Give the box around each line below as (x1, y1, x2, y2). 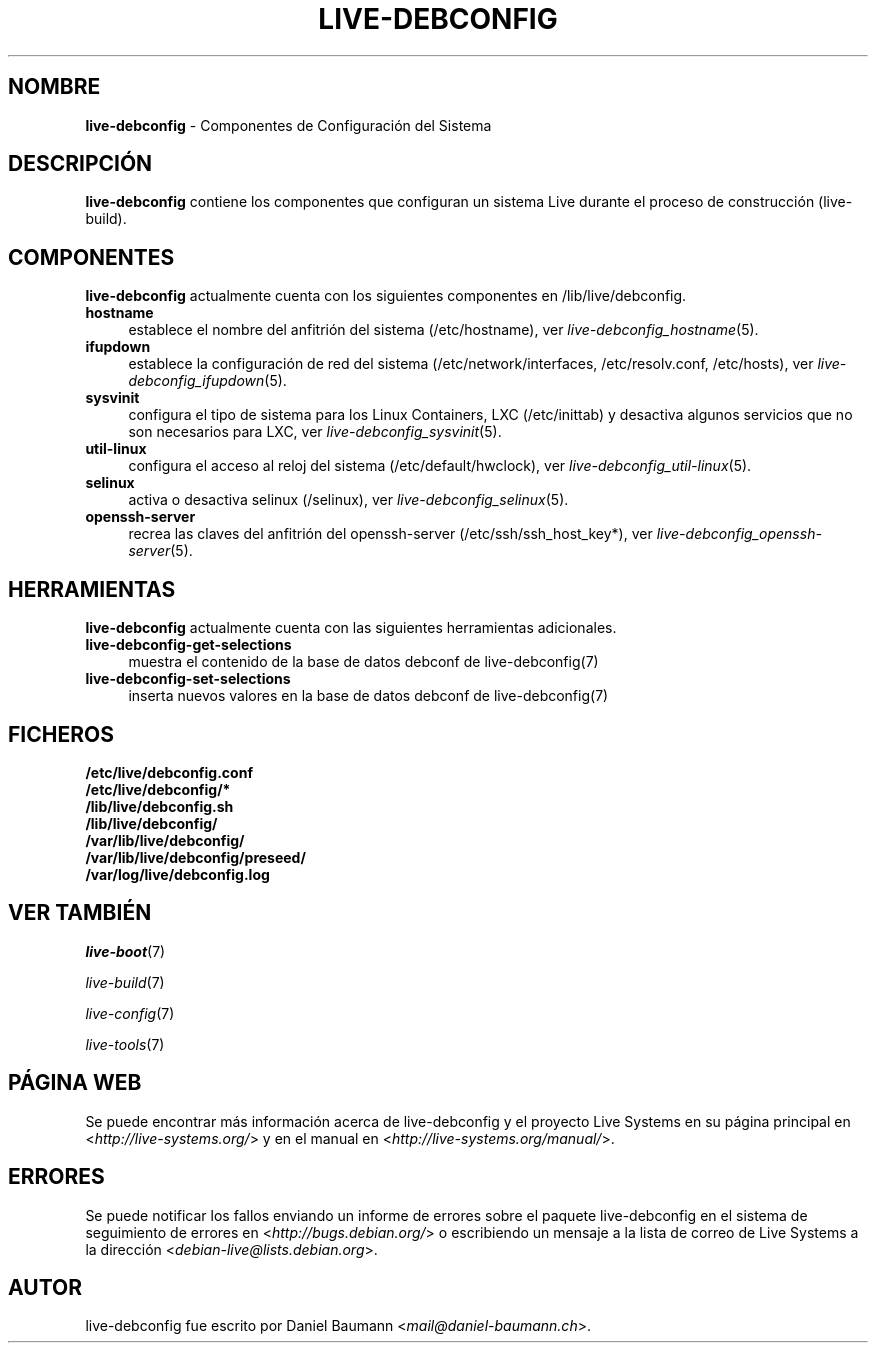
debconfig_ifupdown (128, 372, 265, 390)
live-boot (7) (85, 942, 166, 960)
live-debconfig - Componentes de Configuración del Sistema (85, 116, 492, 134)
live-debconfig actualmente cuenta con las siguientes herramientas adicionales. (85, 619, 617, 637)
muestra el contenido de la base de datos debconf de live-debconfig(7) (128, 653, 599, 671)
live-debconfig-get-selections (85, 636, 292, 654)
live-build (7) (85, 973, 165, 991)
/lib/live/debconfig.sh (85, 797, 234, 815)
